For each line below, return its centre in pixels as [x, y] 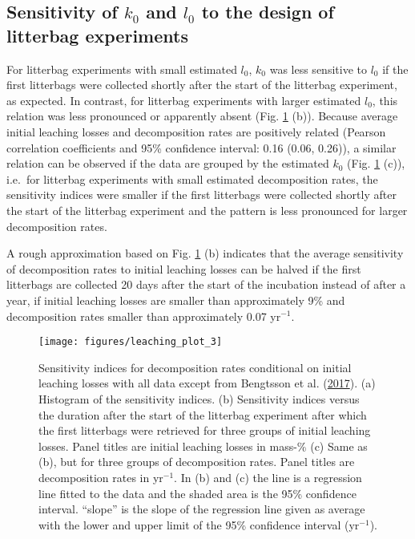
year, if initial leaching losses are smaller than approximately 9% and [176, 300]
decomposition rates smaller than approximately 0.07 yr [144, 316]
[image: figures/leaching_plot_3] [131, 342]
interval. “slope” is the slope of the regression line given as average [202, 509]
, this [385, 100]
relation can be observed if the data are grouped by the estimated [168, 163]
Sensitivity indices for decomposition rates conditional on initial [195, 367]
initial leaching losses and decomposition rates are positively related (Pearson [196, 131]
